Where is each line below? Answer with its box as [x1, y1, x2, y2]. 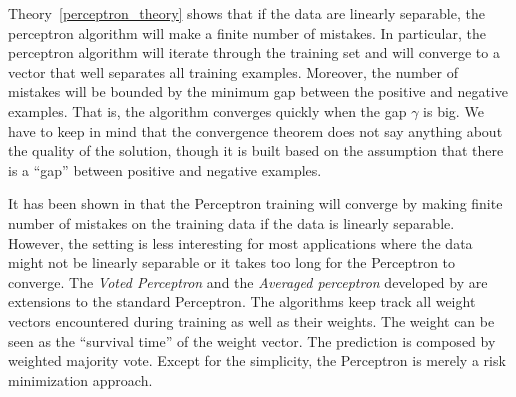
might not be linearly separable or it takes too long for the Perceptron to [8, 252, 456, 273]
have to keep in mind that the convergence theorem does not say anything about [8, 120, 503, 141]
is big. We [423, 100, 484, 121]
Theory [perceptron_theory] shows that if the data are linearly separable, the [8, 3, 485, 23]
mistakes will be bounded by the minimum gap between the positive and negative [8, 81, 508, 102]
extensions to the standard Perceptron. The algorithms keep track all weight [8, 291, 476, 312]
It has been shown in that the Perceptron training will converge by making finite [8, 193, 503, 214]
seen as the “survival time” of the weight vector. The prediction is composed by [8, 330, 496, 351]
